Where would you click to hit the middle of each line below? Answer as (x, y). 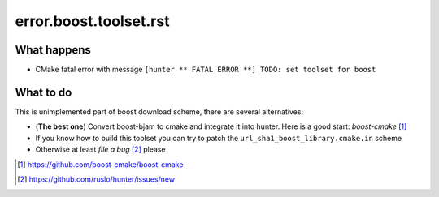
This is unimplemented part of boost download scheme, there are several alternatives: (159, 111)
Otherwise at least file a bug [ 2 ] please (100, 149)
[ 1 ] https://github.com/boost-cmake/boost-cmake (100, 164)
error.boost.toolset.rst (92, 21)
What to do (43, 92)
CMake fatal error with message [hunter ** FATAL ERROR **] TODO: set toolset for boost (206, 70)
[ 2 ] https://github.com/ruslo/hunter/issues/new (96, 179)
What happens (53, 50)
